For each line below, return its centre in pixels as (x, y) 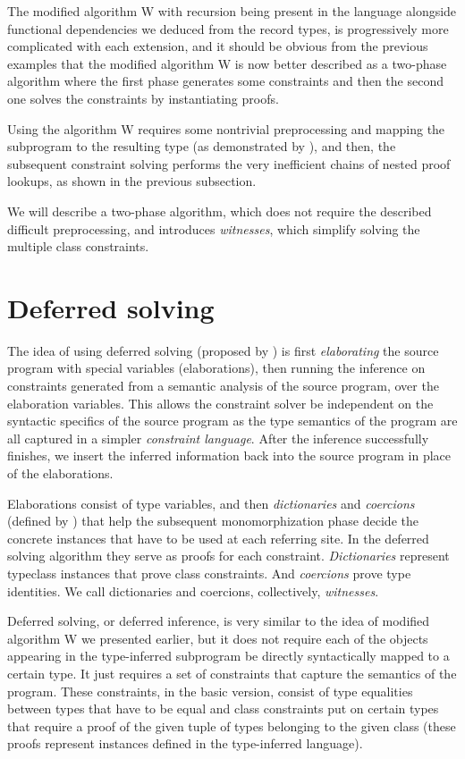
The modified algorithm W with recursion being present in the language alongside (232, 11)
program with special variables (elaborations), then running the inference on (216, 368)
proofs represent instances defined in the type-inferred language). (185, 743)
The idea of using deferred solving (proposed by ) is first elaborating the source (223, 350)
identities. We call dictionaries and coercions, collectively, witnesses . (193, 590)
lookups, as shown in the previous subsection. (132, 181)
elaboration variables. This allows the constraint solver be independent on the (220, 403)
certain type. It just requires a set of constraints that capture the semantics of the (232, 673)
